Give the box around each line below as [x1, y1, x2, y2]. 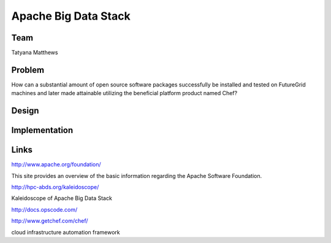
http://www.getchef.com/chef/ [11, 217, 88, 225]
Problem [11, 64, 45, 75]
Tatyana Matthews [11, 49, 58, 56]
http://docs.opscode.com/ [11, 206, 78, 213]
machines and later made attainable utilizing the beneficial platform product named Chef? [11, 90, 238, 97]
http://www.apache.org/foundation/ [11, 161, 101, 168]
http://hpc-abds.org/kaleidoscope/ [11, 183, 99, 191]
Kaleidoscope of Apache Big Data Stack [11, 195, 113, 202]
